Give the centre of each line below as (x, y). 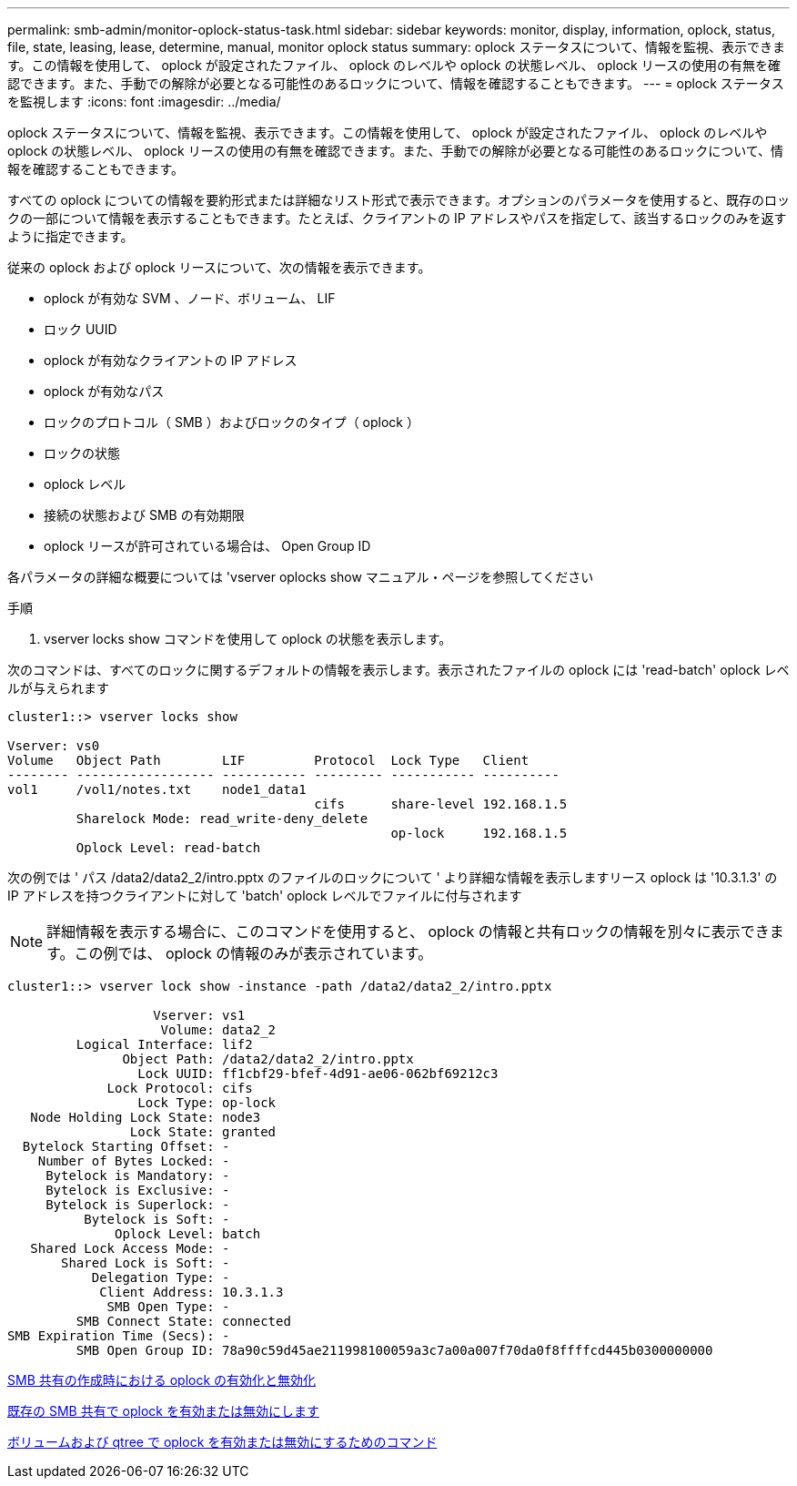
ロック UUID (81, 329)
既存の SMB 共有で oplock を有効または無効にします (163, 1411)
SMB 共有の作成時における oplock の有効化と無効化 (162, 1380)
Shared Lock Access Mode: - (130, 1248)
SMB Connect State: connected (183, 1321)
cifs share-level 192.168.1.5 (441, 804)
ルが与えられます (58, 688)
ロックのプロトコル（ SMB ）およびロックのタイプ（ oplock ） (232, 422)
